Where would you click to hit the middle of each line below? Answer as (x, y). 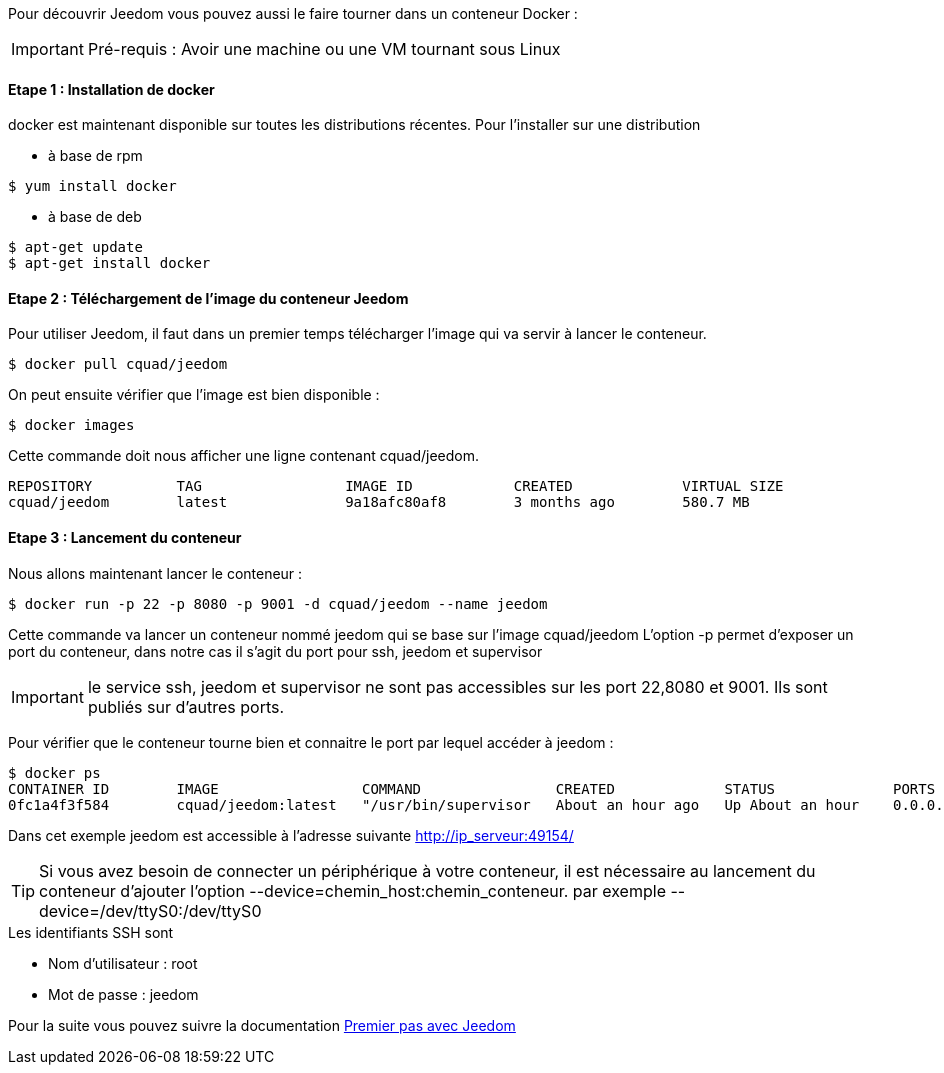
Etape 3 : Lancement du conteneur (125, 538)
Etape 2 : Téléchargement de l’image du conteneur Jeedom (208, 298)
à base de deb (95, 217)
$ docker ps (54, 772)
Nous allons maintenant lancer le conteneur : (155, 573)
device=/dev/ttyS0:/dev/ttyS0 (150, 910)
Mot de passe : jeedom (123, 994)
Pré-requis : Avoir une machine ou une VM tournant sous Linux (324, 49)
